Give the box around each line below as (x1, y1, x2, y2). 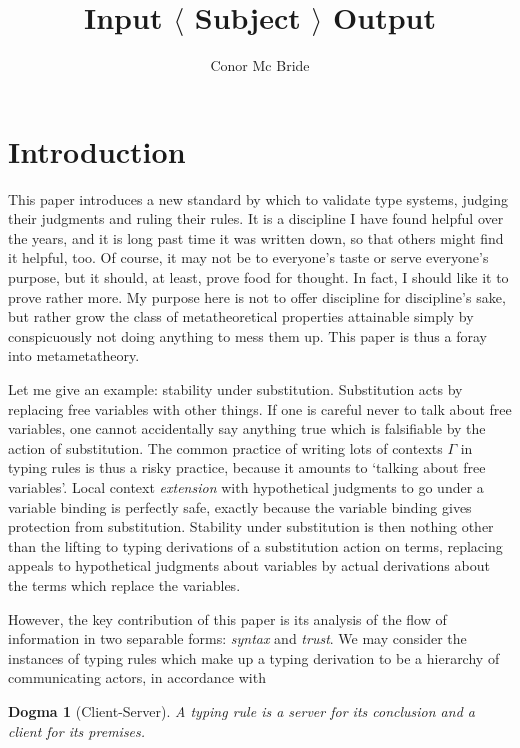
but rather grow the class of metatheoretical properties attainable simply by (8, 306, 474, 327)
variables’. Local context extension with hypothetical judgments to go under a (8, 476, 484, 497)
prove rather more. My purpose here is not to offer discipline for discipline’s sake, (8, 286, 506, 307)
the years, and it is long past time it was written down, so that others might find (8, 227, 504, 248)
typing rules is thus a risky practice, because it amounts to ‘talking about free (8, 457, 486, 478)
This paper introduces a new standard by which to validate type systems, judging (8, 188, 508, 209)
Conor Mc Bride (210, 55, 310, 76)
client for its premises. (8, 720, 146, 741)
